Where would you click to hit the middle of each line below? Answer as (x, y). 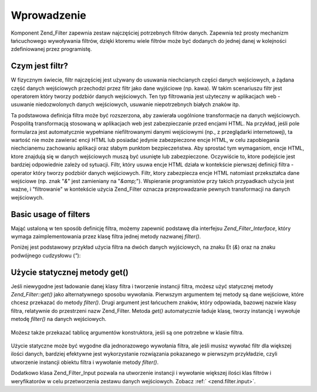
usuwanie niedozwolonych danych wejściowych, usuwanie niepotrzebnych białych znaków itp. (126, 104)
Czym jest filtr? (40, 66)
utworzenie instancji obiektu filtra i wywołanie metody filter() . (85, 362)
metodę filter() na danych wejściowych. (59, 319)
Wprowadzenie (48, 15)
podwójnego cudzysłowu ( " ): (46, 255)
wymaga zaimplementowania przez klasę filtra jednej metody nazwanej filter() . (106, 236)
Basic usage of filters (50, 214)
